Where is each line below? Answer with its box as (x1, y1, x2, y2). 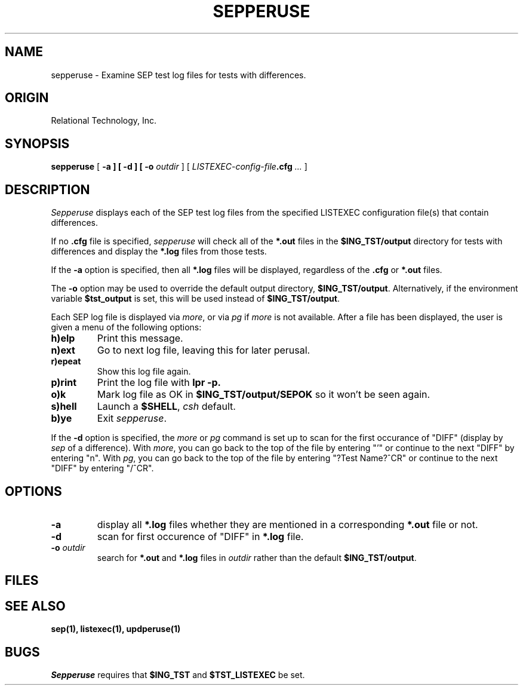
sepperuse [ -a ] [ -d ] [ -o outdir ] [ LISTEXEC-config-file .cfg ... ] (51, 161, 307, 172)
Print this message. (97, 332, 183, 345)
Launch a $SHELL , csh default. (97, 400, 236, 413)
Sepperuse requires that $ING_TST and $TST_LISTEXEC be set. (51, 670, 305, 680)
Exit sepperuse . (97, 412, 167, 425)
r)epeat (51, 356, 81, 367)
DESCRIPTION (5, 182, 90, 197)
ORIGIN (5, 90, 49, 106)
